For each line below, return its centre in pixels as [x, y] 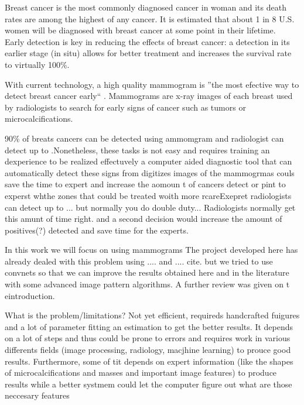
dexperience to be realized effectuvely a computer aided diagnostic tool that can [148, 161]
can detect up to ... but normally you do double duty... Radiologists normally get [150, 207]
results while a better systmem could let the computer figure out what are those [148, 384]
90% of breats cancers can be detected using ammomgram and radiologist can [144, 138]
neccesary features [37, 395]
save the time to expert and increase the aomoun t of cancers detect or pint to [145, 184]
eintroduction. [30, 295]
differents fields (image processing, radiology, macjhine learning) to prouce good [148, 350]
